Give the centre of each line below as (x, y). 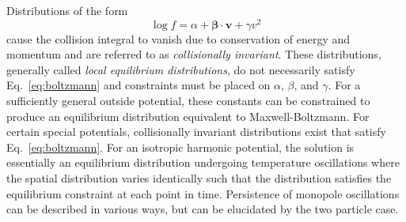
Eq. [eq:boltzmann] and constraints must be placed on (138, 85)
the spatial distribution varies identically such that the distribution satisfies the (199, 178)
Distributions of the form (67, 10)
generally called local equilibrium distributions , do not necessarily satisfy (181, 69)
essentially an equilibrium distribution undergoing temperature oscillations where (203, 162)
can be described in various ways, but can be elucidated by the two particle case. (203, 209)
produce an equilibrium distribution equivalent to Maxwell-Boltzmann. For (188, 116)
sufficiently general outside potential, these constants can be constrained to (188, 101)
